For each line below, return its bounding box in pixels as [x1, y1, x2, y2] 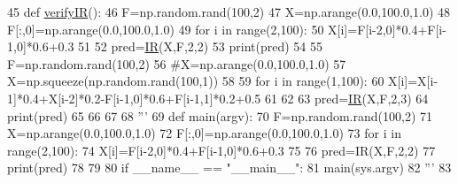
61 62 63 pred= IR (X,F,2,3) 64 [264, 88, 429, 107]
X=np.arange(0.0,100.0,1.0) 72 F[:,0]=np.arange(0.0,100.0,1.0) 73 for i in [7, 124, 401, 142]
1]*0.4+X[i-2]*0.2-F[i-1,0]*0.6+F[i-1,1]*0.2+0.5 [7, 88, 261, 107]
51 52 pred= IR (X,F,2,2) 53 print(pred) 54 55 [78, 37, 322, 56]
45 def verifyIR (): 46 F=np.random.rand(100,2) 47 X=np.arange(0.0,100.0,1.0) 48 [7, 3, 450, 20]
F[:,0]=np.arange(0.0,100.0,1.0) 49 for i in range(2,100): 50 [7, 19, 324, 38]
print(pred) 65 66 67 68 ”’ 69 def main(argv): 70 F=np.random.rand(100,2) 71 [7, 106, 433, 125]
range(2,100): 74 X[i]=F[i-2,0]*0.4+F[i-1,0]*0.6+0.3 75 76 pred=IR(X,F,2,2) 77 [7, 141, 436, 159]
